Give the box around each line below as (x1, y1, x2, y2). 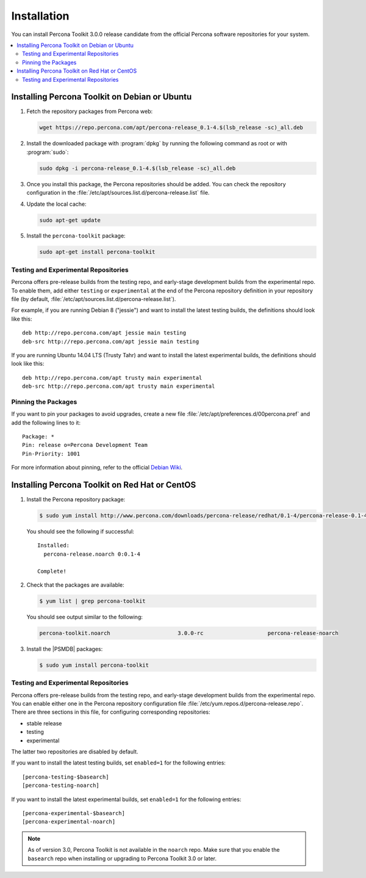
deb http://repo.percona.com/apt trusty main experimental (22, 374, 203, 381)
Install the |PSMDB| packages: (26, 645, 103, 653)
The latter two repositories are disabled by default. (11, 748, 138, 755)
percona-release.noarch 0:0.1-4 (43, 550, 140, 557)
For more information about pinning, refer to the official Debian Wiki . (11, 464, 183, 471)
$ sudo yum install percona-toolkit (39, 661, 149, 669)
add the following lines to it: (11, 419, 81, 426)
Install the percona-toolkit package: (26, 232, 126, 239)
